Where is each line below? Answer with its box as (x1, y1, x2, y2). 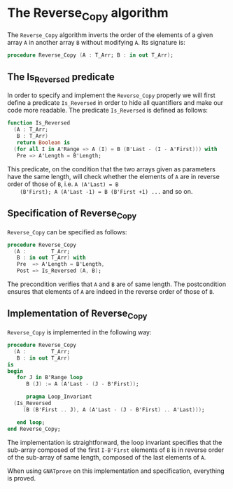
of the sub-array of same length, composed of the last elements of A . (7, 453, 206, 461)
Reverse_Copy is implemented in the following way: (7, 328, 152, 336)
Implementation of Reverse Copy (7, 308, 148, 321)
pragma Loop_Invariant (25, 393, 92, 400)
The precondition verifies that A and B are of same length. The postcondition (7, 280, 226, 288)
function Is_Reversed (7, 120, 71, 127)
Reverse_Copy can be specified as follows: (7, 227, 127, 236)
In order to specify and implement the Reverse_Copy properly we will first (7, 91, 216, 99)
